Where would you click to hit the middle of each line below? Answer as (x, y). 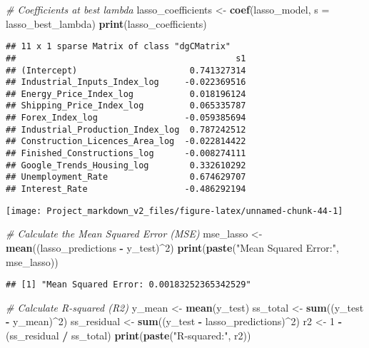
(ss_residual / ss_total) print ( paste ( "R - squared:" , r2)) (128, 335)
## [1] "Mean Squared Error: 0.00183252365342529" (128, 285)
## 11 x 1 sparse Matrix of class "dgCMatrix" (118, 47)
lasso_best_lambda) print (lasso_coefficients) (106, 23)
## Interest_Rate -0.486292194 (126, 189)
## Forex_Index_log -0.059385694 (126, 118)
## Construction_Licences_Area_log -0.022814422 (126, 142)
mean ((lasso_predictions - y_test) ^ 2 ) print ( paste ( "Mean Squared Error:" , (172, 247)
